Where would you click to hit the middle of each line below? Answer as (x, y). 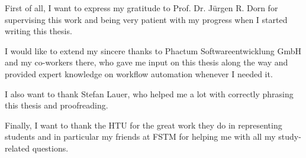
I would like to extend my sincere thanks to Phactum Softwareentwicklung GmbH (153, 50)
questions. (50, 148)
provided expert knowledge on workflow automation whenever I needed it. (139, 73)
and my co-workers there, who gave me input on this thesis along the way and (146, 62)
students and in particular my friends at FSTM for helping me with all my (140, 136)
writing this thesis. (38, 31)
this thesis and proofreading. (57, 105)
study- (290, 136)
